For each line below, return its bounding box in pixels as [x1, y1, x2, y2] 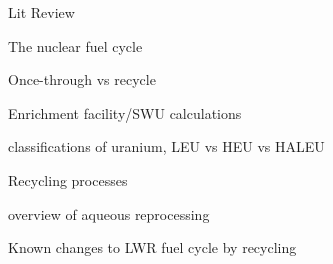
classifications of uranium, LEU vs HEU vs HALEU [8, 136, 325, 157]
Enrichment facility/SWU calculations [8, 102, 242, 123]
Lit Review [8, 2, 75, 22]
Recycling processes [8, 169, 128, 190]
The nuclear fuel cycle [8, 35, 143, 56]
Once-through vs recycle [8, 69, 156, 90]
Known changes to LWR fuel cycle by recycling [8, 237, 297, 258]
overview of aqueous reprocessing [8, 203, 210, 224]
